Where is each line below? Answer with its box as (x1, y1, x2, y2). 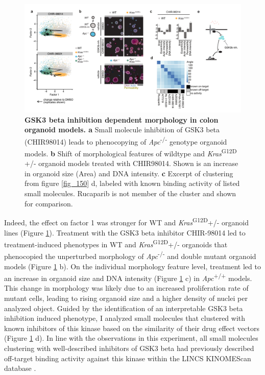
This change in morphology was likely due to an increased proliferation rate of (4, 283, 249, 293)
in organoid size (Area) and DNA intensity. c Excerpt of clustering (25, 168, 233, 178)
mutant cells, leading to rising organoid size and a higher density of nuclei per (4, 293, 248, 303)
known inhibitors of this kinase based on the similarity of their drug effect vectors (4, 322, 259, 333)
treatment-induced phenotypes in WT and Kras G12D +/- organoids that (4, 238, 228, 249)
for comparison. (25, 198, 73, 208)
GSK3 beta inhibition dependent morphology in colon (25, 114, 219, 125)
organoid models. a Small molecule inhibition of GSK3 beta (25, 124, 220, 135)
